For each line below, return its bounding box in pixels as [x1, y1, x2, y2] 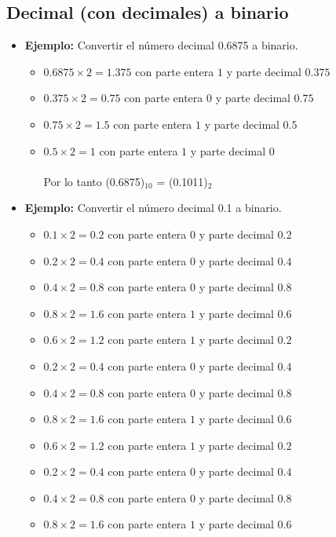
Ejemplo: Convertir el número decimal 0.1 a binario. [24, 199, 282, 216]
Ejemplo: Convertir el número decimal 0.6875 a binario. [24, 37, 298, 53]
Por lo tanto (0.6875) [43, 173, 145, 189]
